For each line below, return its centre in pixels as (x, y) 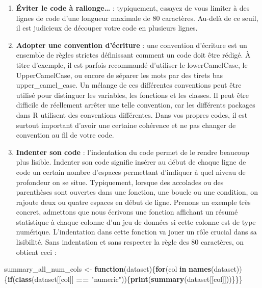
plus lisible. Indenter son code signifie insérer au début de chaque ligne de (131, 162)
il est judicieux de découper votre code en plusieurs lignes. (107, 28)
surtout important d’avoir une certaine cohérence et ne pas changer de (126, 125)
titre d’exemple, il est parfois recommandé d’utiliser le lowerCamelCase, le (132, 64)
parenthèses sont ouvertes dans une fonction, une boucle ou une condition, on (137, 192)
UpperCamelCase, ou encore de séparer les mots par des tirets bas (119, 75)
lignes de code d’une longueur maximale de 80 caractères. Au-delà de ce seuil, (137, 18)
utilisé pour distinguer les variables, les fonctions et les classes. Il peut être (133, 95)
